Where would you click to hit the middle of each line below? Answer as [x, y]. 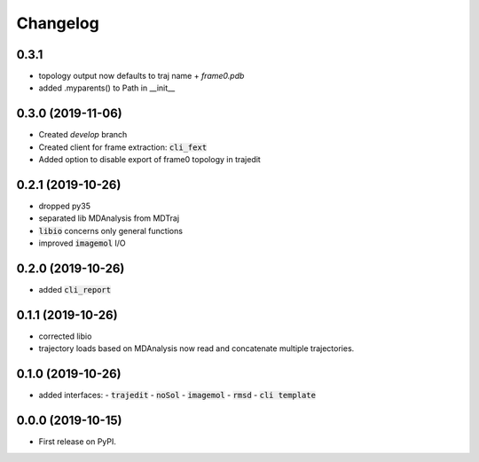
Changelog [58, 23]
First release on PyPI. [78, 442]
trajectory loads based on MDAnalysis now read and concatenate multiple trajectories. [196, 348]
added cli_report [75, 290]
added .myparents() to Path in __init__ [107, 88]
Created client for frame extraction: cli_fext [123, 147]
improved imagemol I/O [82, 243]
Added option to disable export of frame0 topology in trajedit [149, 160]
